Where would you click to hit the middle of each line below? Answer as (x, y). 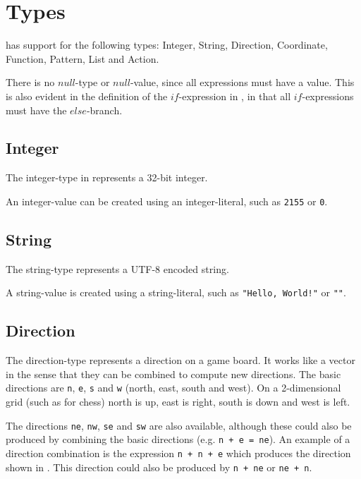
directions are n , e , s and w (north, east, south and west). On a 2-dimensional (173, 388)
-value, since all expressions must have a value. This (242, 82)
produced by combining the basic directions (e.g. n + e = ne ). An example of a (178, 439)
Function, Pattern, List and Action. (82, 58)
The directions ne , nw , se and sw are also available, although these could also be (179, 425)
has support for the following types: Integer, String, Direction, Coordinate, (167, 45)
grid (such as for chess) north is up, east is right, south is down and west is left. (178, 402)
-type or (92, 82)
